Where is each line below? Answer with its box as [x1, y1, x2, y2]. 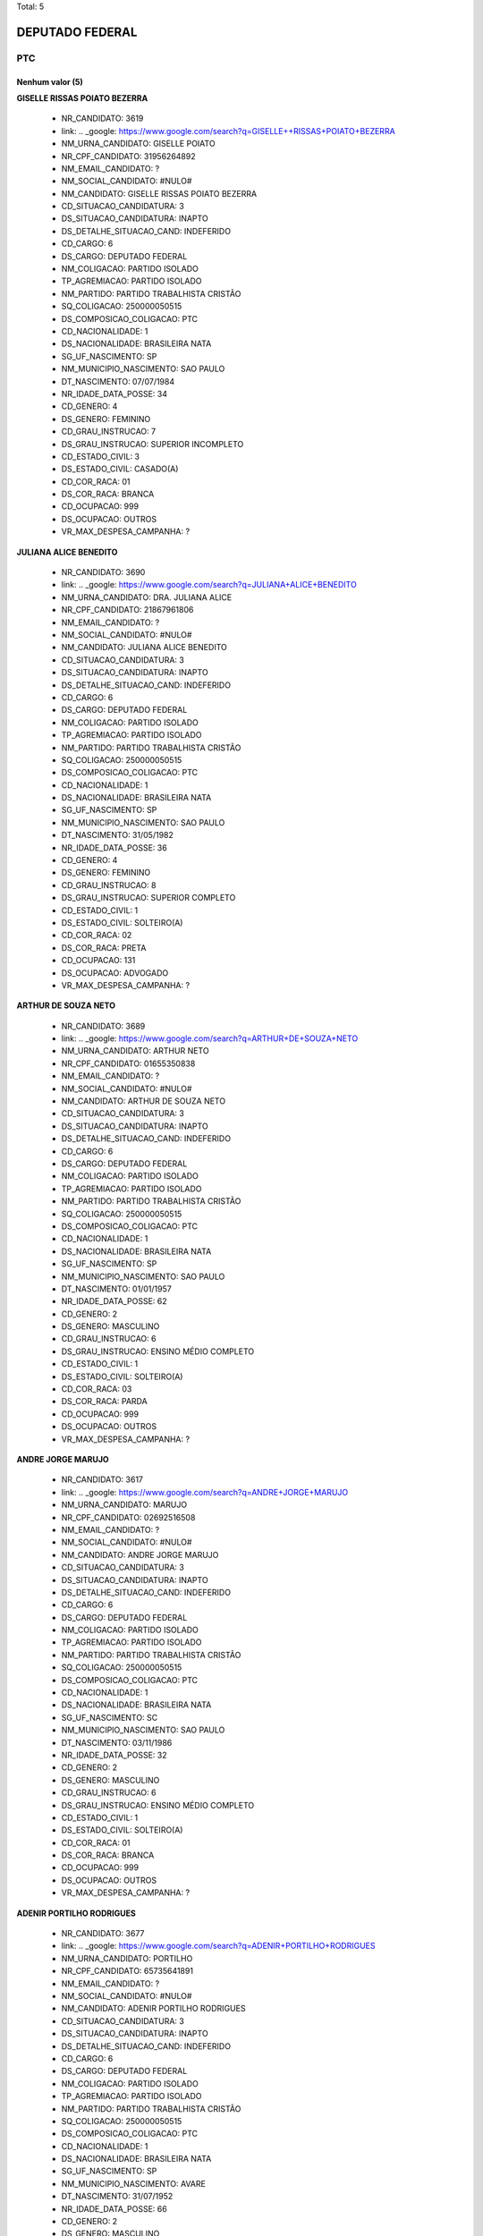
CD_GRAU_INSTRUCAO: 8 [61, 879, 157, 890]
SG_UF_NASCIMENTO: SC [61, 1712, 158, 1723]
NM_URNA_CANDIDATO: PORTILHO [61, 1952, 193, 1963]
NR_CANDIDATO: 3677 [61, 1928, 145, 1939]
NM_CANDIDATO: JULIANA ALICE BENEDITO [61, 642, 227, 653]
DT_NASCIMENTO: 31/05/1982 [61, 830, 174, 841]
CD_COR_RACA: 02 [61, 930, 132, 941]
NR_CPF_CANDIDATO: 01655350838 [61, 1058, 196, 1069]
